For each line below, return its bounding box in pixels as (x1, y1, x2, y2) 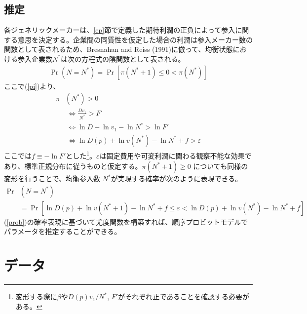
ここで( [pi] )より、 (4, 80, 60, 91)
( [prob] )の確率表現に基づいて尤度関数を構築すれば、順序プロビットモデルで (4, 216, 248, 227)
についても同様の (193, 161, 248, 171)
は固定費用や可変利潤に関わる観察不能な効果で (99, 150, 252, 160)
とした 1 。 (66, 149, 97, 160)
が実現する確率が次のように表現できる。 (111, 173, 242, 184)
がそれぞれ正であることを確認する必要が (118, 291, 250, 302)
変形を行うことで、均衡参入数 (4, 173, 101, 184)
